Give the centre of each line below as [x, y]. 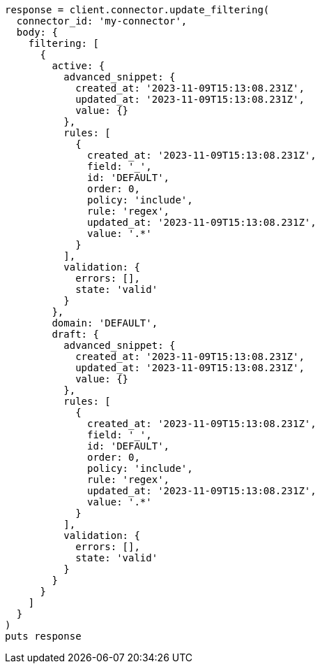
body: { [37, 32]
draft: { [75, 334]
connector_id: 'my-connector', [102, 21]
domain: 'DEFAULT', [105, 323]
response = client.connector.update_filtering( [137, 10]
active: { [78, 66]
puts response [43, 636]
